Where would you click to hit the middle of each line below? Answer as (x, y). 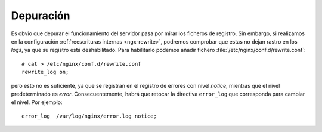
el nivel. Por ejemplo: (37, 102)
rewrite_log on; (45, 72)
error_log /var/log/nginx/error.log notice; (89, 116)
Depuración (41, 16)
